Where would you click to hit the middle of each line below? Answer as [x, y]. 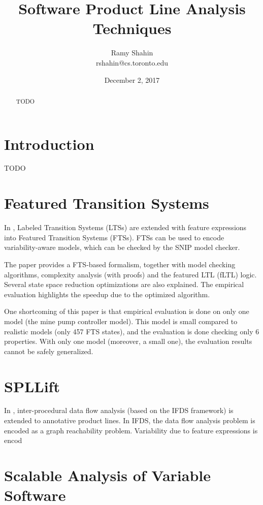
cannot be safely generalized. [49, 351]
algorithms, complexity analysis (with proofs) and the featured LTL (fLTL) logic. [130, 274]
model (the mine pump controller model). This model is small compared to [121, 321]
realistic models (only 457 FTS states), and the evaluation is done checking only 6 [132, 331]
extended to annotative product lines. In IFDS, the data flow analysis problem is [130, 420]
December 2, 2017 [132, 80]
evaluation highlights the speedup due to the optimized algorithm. [107, 294]
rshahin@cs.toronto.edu [132, 62]
